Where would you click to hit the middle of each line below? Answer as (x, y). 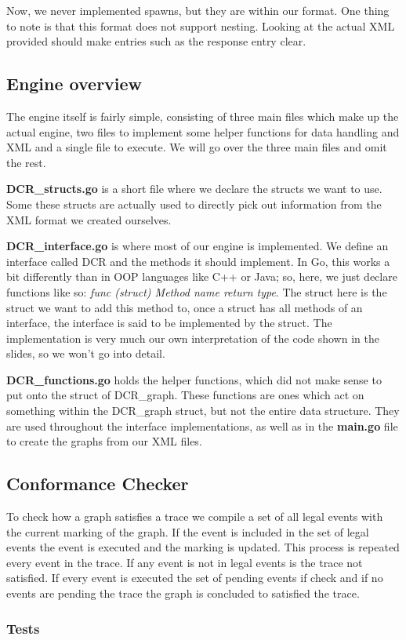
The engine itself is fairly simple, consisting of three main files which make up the (203, 116)
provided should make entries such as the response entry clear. (156, 41)
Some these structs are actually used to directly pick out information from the (194, 204)
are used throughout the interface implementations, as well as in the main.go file (202, 425)
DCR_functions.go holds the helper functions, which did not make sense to (194, 379)
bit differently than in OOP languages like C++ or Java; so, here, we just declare (202, 276)
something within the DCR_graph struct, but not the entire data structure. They (203, 411)
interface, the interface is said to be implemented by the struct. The (169, 323)
